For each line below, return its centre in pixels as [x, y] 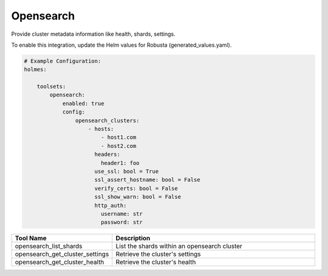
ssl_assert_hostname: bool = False [147, 180]
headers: [108, 154]
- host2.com [118, 146]
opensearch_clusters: [107, 120]
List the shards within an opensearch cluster [179, 246]
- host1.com [118, 137]
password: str [121, 222]
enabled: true [83, 103]
